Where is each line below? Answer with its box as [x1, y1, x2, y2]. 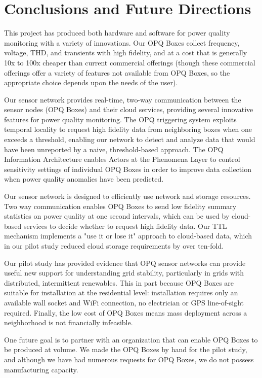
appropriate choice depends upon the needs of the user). [4, 77, 178, 88]
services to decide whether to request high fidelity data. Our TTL [23, 220, 227, 231]
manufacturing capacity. [4, 364, 78, 374]
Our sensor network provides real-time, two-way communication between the [4, 94, 241, 105]
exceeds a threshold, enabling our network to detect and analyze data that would [4, 134, 255, 145]
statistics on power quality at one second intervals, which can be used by [4, 211, 230, 221]
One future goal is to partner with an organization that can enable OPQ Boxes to [4, 334, 258, 345]
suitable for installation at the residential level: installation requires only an [4, 287, 238, 298]
